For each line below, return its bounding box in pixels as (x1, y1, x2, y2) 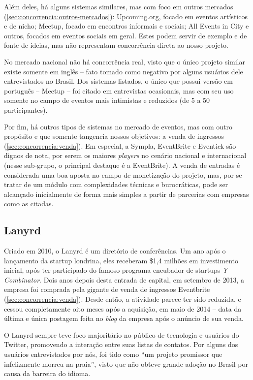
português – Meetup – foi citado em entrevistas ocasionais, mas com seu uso (4, 85, 234, 95)
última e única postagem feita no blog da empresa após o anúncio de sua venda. (4, 313, 244, 323)
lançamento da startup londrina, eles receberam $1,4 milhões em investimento (4, 255, 239, 265)
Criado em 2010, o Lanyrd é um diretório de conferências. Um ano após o (4, 246, 226, 256)
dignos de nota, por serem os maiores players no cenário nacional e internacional (4, 150, 247, 160)
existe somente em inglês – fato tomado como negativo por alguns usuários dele (4, 66, 243, 76)
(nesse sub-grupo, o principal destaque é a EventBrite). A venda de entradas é (4, 159, 240, 170)
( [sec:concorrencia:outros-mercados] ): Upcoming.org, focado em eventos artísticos (4, 11, 248, 21)
